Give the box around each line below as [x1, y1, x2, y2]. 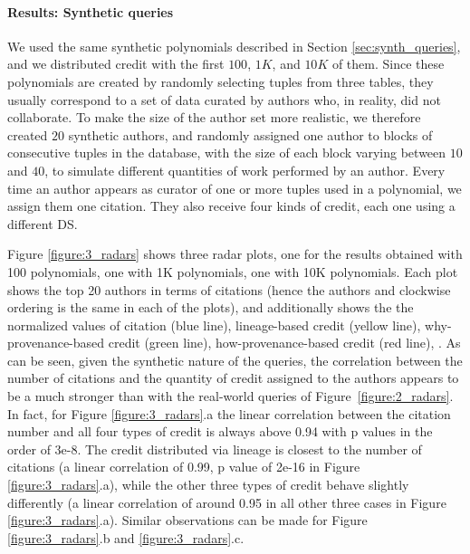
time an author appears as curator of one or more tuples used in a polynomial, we [7, 178, 462, 197]
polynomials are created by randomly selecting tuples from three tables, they [7, 72, 434, 91]
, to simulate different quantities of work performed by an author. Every [44, 160, 446, 179]
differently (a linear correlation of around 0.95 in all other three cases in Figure [7, 492, 446, 511]
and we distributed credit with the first [7, 54, 225, 73]
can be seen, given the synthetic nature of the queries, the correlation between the [7, 350, 463, 369]
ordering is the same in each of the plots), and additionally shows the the [7, 298, 414, 317]
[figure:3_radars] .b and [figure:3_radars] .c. [7, 528, 245, 547]
